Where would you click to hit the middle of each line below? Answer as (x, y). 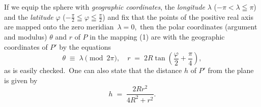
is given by (21, 80)
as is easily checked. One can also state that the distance (93, 70)
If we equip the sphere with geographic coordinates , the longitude (105, 7)
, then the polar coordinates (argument (196, 27)
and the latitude (29, 16)
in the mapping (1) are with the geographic (157, 37)
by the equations (85, 46)
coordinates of (26, 46)
